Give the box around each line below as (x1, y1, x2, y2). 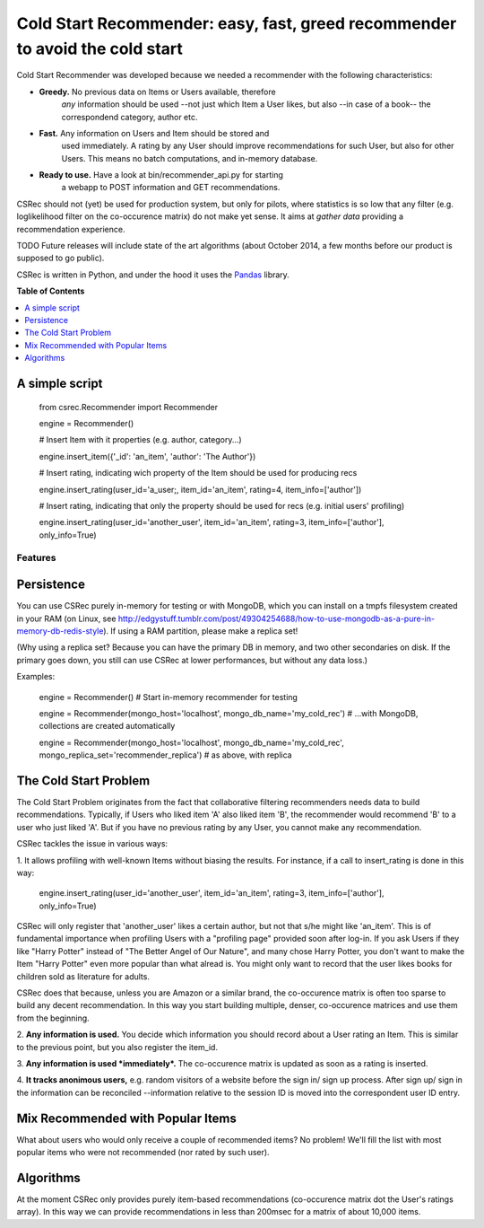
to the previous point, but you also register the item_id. (16, 1041, 219, 1052)
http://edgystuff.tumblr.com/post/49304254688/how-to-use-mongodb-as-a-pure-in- (117, 613, 435, 624)
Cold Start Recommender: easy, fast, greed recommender (16, 13, 457, 33)
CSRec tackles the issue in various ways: (16, 838, 169, 849)
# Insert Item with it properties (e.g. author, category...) (39, 434, 242, 445)
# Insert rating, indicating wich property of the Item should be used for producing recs (39, 468, 358, 478)
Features (16, 552, 56, 565)
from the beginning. (16, 1013, 90, 1023)
